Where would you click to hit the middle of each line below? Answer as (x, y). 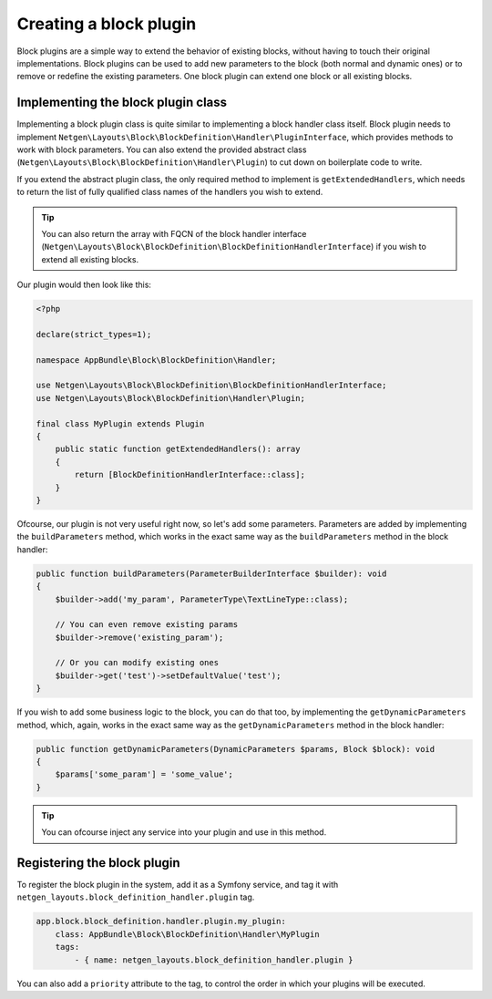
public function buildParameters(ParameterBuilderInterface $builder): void (211, 573)
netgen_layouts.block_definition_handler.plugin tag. (136, 897)
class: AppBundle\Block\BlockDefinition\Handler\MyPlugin (187, 934)
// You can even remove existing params (147, 625)
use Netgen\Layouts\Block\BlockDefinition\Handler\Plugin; (170, 398)
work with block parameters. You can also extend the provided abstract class (162, 149)
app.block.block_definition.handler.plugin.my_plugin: (161, 922)
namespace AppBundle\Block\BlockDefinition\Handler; (156, 360)
